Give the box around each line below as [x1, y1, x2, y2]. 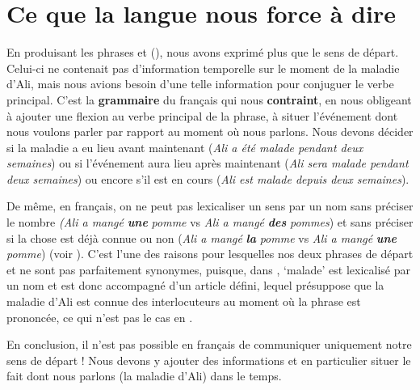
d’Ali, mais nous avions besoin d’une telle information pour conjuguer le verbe [6, 75, 394, 92]
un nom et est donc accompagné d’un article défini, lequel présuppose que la [6, 277, 384, 294]
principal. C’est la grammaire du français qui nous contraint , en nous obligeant [6, 91, 412, 108]
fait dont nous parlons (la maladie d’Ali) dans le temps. [6, 367, 282, 384]
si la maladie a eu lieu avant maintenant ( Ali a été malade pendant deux [6, 138, 363, 155]
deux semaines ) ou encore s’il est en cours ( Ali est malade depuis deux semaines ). [6, 170, 409, 187]
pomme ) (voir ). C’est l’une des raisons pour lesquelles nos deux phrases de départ [6, 245, 414, 262]
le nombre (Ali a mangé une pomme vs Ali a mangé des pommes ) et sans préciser [6, 214, 414, 231]
